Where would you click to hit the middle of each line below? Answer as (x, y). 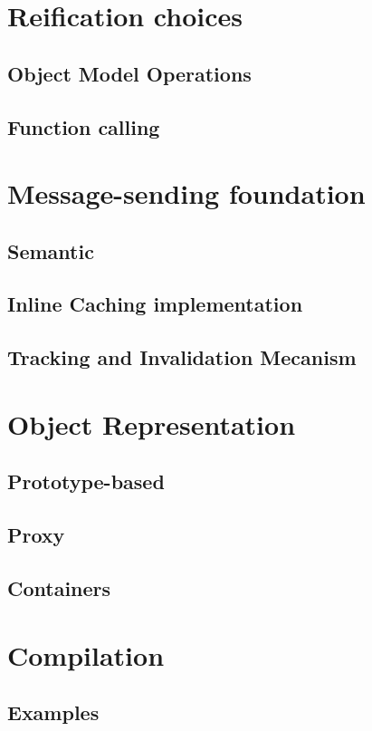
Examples (53, 712)
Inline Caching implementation (155, 304)
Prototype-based (86, 481)
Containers (59, 587)
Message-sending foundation (186, 193)
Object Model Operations (129, 73)
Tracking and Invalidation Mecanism (182, 357)
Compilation (86, 654)
